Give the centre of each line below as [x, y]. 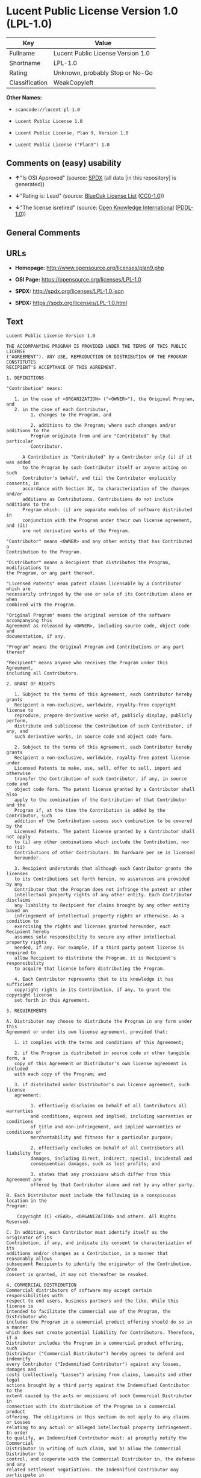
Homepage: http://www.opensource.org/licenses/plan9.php [89, 268]
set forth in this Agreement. [52, 1000]
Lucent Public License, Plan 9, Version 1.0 [72, 133]
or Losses [19, 1422]
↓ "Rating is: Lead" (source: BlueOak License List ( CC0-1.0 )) [89, 196]
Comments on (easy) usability [64, 163]
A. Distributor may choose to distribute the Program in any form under [99, 1021]
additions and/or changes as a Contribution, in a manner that [87, 1253]
